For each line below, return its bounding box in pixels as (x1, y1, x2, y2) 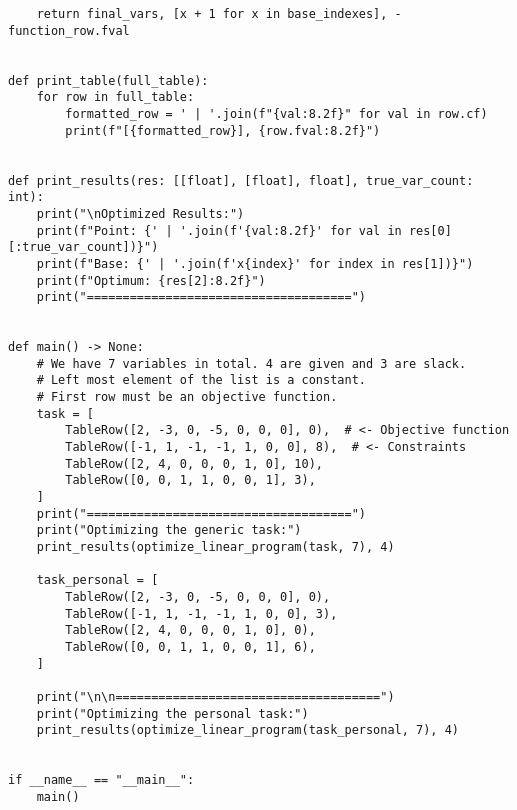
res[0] (408, 223, 452, 238)
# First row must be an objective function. (36, 390, 338, 405)
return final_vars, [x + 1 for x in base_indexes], (36, 7, 388, 21)
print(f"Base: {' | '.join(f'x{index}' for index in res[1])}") (36, 256, 474, 271)
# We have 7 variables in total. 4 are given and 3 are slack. (36, 356, 467, 371)
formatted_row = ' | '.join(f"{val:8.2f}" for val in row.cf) (65, 106, 488, 121)
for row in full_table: (36, 90, 195, 105)
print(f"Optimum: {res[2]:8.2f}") (36, 273, 266, 288)
